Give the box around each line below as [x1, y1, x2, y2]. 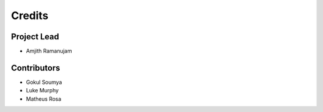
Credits [11, 9, 49, 22]
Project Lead [11, 32, 59, 42]
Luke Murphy [26, 87, 59, 94]
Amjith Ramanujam [26, 48, 72, 55]
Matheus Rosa [26, 95, 62, 102]
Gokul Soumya [26, 78, 62, 86]
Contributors [11, 63, 60, 73]
